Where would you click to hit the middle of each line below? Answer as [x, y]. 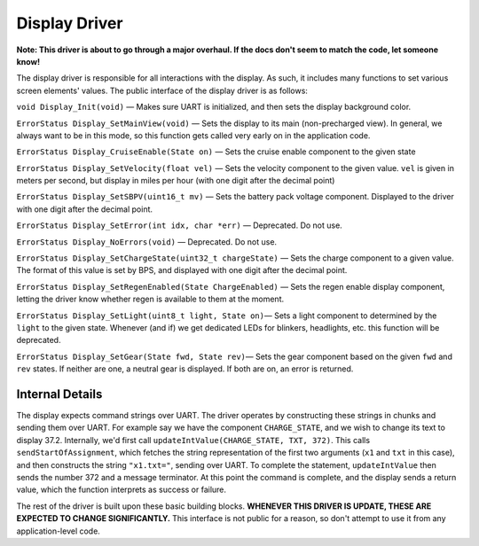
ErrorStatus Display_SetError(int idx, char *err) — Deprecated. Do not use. [180, 225]
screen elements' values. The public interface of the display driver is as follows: [162, 90]
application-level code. [59, 531]
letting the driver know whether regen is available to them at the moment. [150, 299]
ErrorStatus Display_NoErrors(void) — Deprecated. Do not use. [147, 242]
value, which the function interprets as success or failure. [121, 490]
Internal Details [59, 394]
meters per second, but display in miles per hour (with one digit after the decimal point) [176, 181]
